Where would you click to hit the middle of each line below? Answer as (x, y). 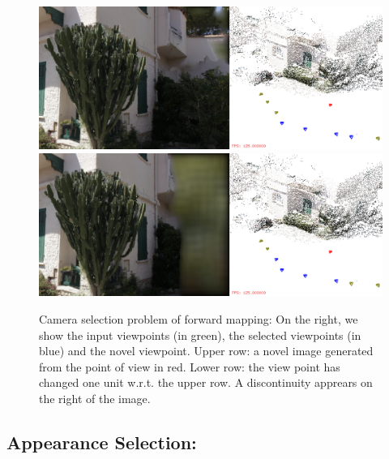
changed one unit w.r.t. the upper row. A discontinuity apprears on (206, 382)
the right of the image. (95, 398)
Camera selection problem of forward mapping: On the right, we (199, 318)
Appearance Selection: (102, 442)
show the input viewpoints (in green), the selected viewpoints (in (200, 335)
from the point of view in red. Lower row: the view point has (190, 366)
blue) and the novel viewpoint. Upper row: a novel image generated (206, 351)
